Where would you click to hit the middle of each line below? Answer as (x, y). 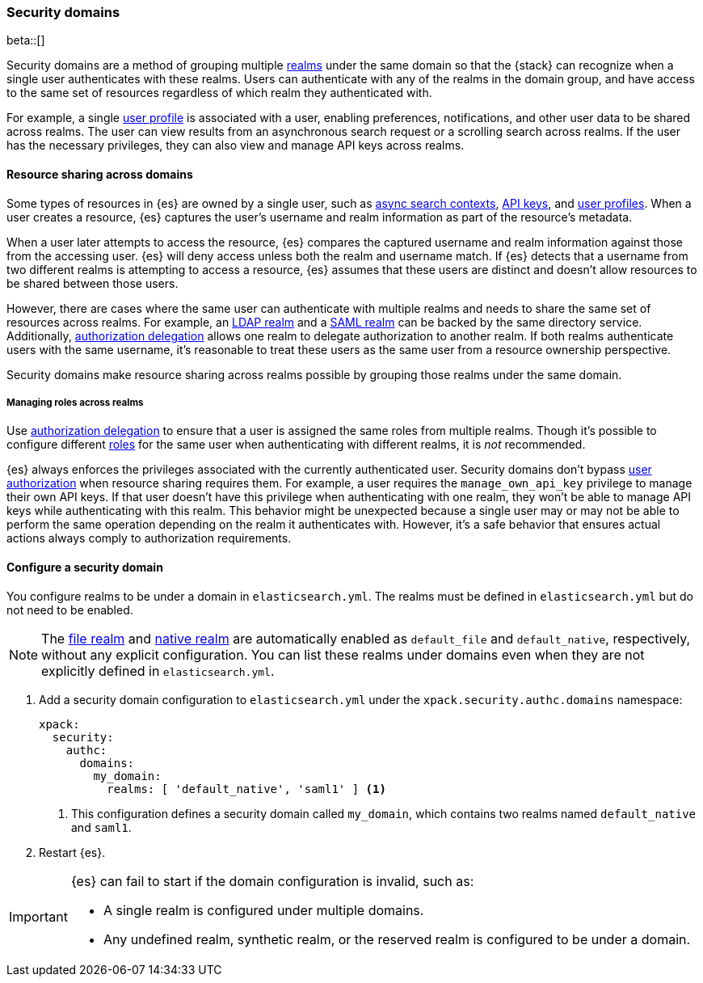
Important (38, 916)
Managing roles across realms (75, 402)
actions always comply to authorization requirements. (149, 538)
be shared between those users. (93, 283)
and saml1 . (101, 827)
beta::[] (26, 40)
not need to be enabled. (70, 610)
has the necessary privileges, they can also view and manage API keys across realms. (236, 146)
